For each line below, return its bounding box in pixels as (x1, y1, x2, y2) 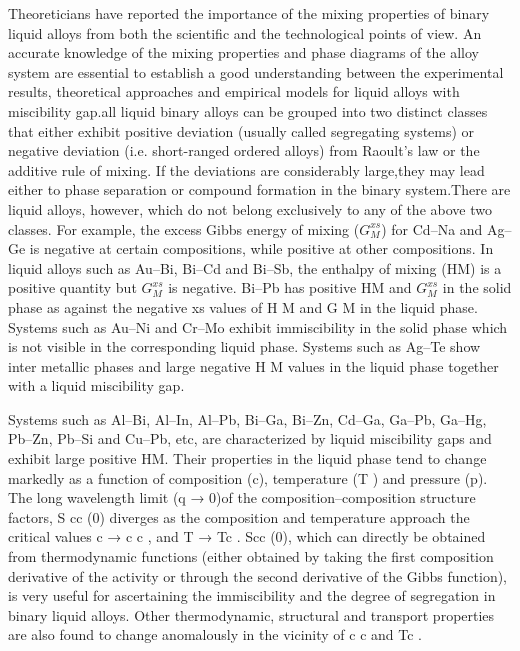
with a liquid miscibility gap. (8, 375, 185, 396)
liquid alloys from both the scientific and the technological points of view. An (8, 22, 482, 43)
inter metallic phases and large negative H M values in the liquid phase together (8, 355, 499, 376)
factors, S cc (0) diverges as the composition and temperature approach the (8, 506, 470, 527)
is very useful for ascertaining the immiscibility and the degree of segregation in (8, 585, 496, 606)
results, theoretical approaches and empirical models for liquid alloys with (8, 81, 460, 102)
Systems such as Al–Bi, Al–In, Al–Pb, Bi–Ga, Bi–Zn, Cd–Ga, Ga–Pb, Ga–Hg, (8, 408, 487, 429)
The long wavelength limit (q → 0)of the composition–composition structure (8, 487, 476, 508)
